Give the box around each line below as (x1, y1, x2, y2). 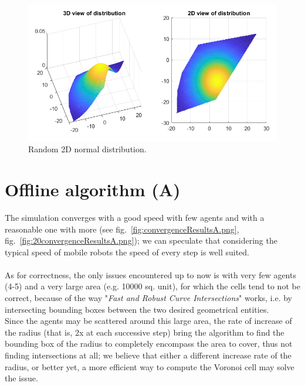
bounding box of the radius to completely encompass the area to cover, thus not (5, 337, 293, 350)
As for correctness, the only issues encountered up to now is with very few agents (5, 268, 296, 281)
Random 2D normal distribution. (28, 143, 147, 155)
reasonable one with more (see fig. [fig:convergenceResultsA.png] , (5, 223, 239, 235)
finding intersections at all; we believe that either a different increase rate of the (5, 349, 292, 361)
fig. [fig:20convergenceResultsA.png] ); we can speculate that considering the (5, 234, 277, 247)
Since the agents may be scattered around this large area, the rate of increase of (5, 315, 292, 327)
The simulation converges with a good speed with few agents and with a (5, 211, 265, 223)
